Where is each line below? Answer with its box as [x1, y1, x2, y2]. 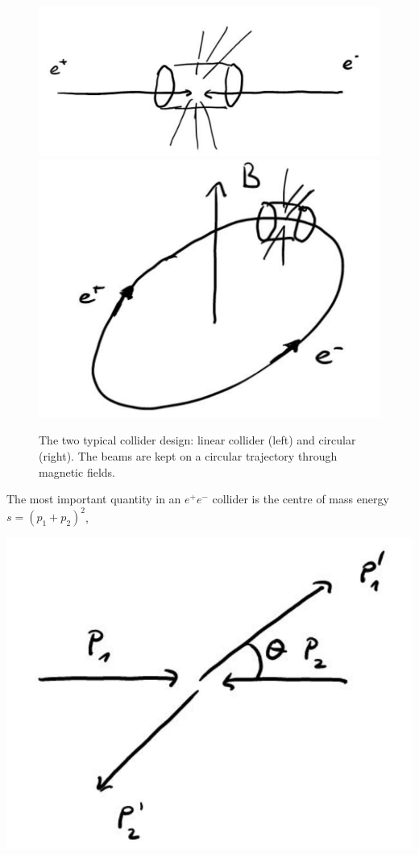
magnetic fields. [39, 463, 115, 480]
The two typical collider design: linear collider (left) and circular [39, 432, 356, 448]
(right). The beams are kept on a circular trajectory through [39, 447, 338, 464]
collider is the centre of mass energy [212, 490, 389, 507]
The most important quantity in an [6, 490, 181, 507]
